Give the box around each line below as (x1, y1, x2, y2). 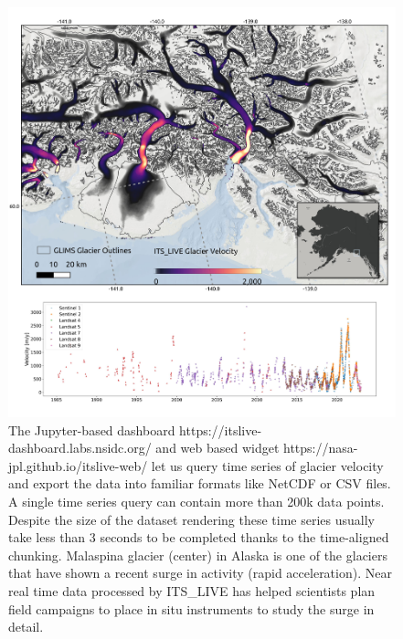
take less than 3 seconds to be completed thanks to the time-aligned (8, 528, 389, 547)
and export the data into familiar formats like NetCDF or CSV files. (8, 474, 391, 493)
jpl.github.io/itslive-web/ (8, 456, 148, 475)
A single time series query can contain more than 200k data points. (8, 491, 385, 510)
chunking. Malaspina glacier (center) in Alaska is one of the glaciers (8, 545, 387, 564)
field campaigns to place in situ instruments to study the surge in (8, 599, 375, 618)
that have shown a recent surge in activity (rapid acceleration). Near (8, 563, 392, 582)
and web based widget (155, 438, 280, 457)
